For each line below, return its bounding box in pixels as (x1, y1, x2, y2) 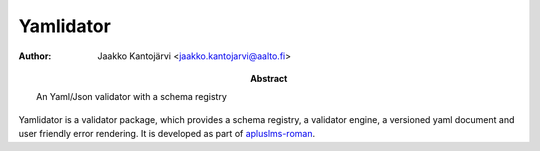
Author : (18, 50, 52, 62)
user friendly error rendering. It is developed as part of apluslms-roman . (18, 128, 315, 140)
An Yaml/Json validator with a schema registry (36, 91, 227, 103)
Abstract (250, 72, 288, 84)
